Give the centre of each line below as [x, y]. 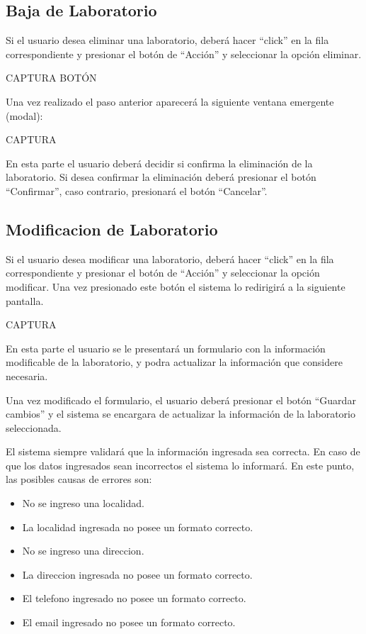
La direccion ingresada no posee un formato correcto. [137, 574]
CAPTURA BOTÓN [51, 78]
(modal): [24, 115]
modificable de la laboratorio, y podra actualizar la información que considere [174, 362]
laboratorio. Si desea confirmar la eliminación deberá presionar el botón [161, 177]
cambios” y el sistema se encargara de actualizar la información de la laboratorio [181, 414]
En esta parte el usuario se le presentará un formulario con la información [166, 348]
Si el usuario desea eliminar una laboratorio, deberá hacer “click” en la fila [167, 40]
